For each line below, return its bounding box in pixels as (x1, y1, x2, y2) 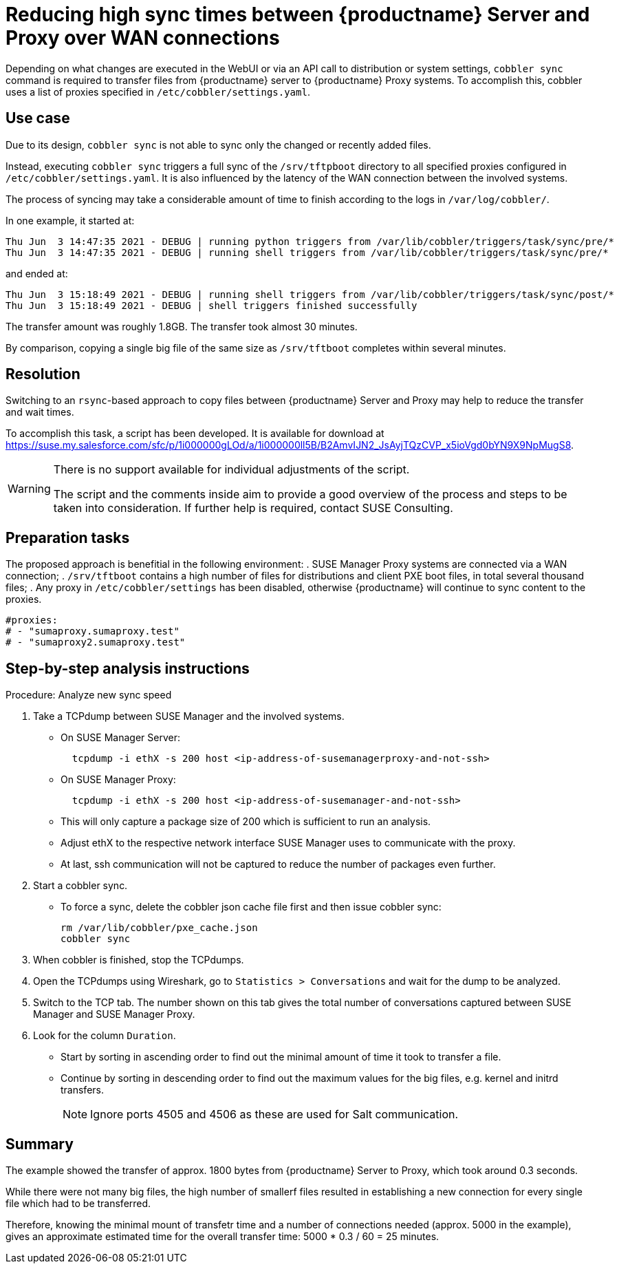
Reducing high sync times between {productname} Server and (6, 3, 590, 26)
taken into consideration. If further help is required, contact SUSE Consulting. (53, 501, 453, 515)
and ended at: (6, 267, 68, 279)
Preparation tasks (6, 529, 130, 546)
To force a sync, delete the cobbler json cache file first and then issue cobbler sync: (61, 901, 442, 913)
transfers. (61, 1084, 104, 1096)
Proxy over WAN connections (6, 26, 280, 50)
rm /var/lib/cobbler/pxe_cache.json (61, 922, 258, 934)
